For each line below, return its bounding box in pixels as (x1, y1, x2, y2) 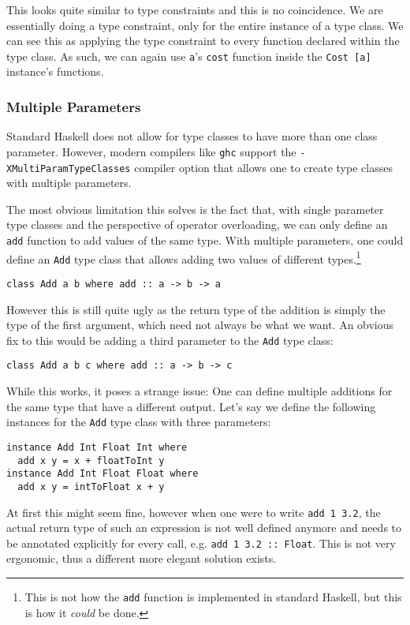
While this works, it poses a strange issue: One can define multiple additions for (6, 383, 393, 399)
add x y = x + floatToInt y (17, 455, 165, 466)
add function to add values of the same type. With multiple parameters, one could (6, 231, 404, 248)
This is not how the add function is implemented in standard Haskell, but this (24, 589, 402, 605)
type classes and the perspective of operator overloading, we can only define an (6, 216, 388, 233)
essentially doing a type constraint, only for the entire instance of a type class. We (6, 17, 404, 33)
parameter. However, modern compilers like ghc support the (6, 143, 296, 159)
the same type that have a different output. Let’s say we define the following (6, 398, 376, 414)
